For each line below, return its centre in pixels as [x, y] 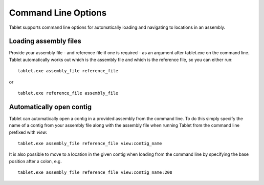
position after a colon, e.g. [35, 161]
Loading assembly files [45, 41]
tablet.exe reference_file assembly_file [68, 93]
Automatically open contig [50, 107]
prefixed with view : [28, 132]
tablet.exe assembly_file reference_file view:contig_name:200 [95, 173]
